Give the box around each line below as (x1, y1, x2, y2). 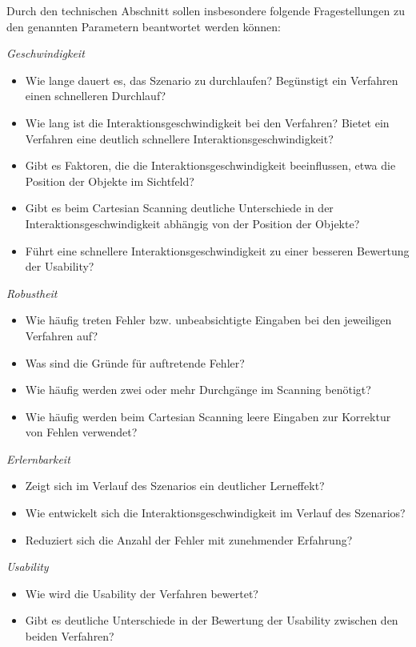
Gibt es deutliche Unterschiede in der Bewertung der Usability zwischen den (25, 612, 398, 629)
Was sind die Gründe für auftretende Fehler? (25, 354, 245, 371)
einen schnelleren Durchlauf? (25, 87, 166, 104)
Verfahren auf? (25, 327, 98, 344)
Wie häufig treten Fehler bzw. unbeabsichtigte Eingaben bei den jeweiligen (25, 311, 392, 328)
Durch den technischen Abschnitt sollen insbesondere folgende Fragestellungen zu (6, 2, 405, 18)
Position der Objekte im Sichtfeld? (25, 172, 194, 189)
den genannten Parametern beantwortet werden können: (6, 18, 281, 34)
